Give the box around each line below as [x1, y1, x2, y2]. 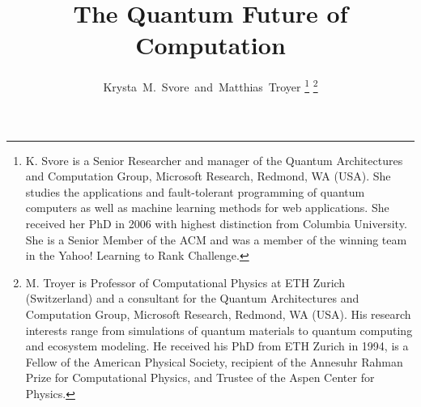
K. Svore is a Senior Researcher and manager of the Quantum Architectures [25, 151, 403, 168]
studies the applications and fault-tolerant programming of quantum [25, 183, 365, 200]
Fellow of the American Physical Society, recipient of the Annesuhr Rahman [25, 353, 403, 370]
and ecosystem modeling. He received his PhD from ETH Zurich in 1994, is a [25, 337, 409, 354]
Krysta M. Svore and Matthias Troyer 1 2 [103, 76, 318, 95]
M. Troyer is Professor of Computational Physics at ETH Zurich [25, 273, 346, 290]
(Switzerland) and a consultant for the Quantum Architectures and [25, 290, 359, 307]
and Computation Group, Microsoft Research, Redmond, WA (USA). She [25, 167, 391, 184]
